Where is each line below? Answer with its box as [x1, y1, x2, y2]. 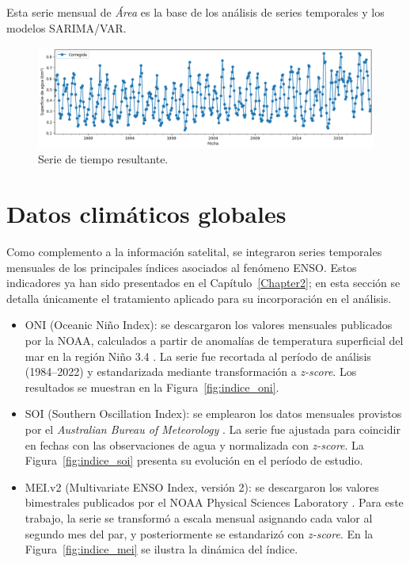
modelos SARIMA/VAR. [6, 19, 127, 36]
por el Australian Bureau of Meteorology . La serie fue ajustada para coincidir [25, 420, 401, 437]
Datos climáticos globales [6, 197, 287, 230]
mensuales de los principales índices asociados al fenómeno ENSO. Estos [6, 259, 357, 275]
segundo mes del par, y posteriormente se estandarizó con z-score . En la [25, 525, 374, 542]
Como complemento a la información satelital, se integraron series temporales [6, 243, 382, 260]
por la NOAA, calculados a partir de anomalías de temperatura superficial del [25, 332, 404, 348]
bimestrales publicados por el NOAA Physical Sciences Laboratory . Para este [25, 494, 404, 511]
